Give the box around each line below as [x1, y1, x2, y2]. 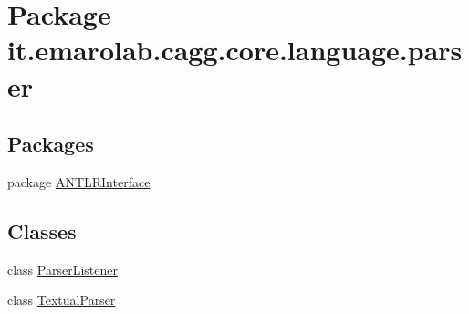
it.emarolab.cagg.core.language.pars [7, 31, 463, 68]
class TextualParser [7, 290, 116, 309]
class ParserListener [7, 259, 118, 278]
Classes [7, 216, 77, 245]
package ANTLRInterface [7, 172, 151, 191]
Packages [7, 130, 94, 158]
